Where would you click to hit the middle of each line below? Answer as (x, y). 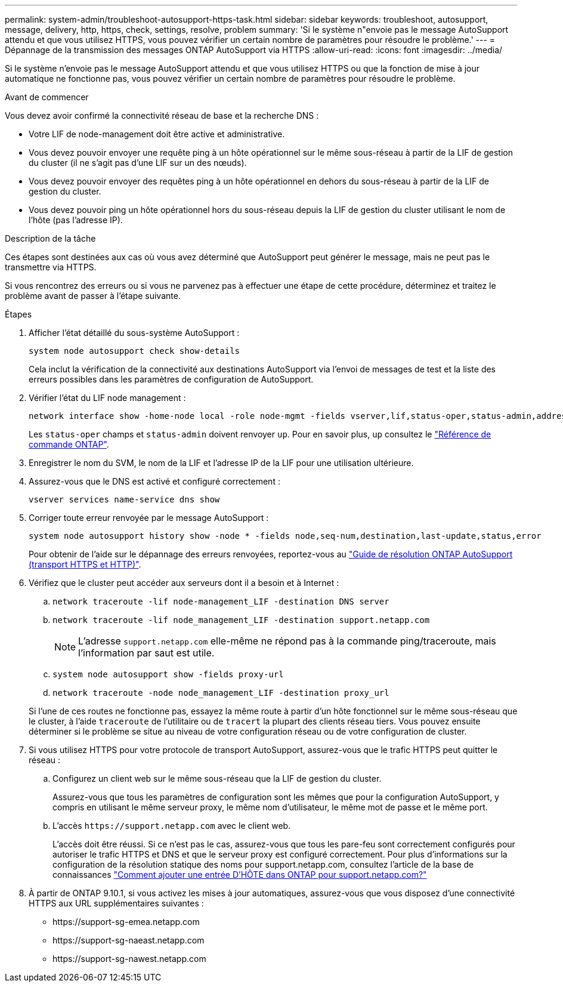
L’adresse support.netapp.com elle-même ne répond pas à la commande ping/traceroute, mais (287, 641)
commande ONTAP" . (69, 444)
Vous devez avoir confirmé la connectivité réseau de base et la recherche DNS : (162, 115)
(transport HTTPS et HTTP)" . (85, 564)
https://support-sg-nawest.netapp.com (129, 959)
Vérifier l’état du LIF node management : (107, 398)
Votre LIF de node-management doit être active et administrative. (157, 134)
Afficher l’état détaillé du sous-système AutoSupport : (134, 333)
